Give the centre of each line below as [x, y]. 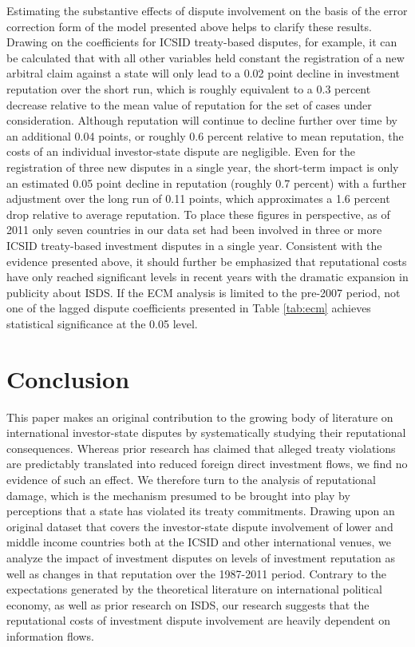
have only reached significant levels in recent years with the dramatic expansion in [207, 277]
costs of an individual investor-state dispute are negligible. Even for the [181, 151]
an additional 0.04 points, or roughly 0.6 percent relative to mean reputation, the [205, 135]
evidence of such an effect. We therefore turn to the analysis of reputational [191, 479]
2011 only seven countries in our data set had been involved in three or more [194, 230]
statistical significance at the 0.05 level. [102, 323]
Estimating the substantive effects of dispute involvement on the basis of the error [207, 10]
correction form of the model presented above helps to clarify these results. [189, 26]
